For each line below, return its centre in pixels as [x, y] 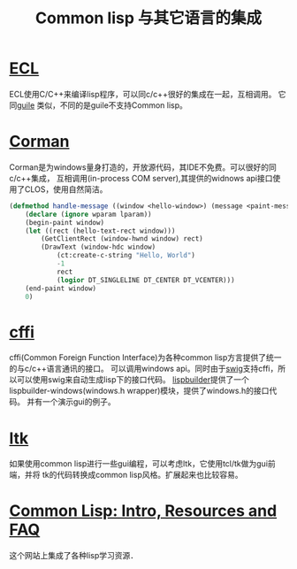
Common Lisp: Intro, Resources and [143, 511]
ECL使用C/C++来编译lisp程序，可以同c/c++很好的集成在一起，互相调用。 [143, 94]
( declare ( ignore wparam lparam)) [88, 214]
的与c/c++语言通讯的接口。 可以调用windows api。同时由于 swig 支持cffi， [144, 369]
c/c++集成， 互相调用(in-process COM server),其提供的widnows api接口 [141, 178]
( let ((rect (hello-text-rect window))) [100, 231]
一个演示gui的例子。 [79, 402]
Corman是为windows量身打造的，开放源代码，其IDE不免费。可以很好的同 [143, 167]
